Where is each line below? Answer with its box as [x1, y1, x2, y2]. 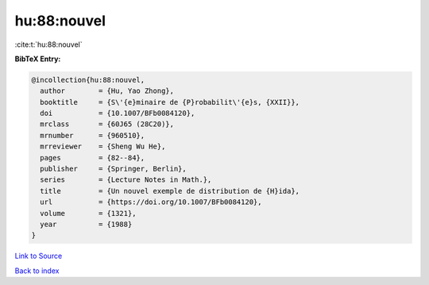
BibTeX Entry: [14, 54, 61, 64]
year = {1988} [40, 220, 133, 229]
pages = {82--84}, [40, 153, 145, 162]
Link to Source [14, 251, 63, 261]
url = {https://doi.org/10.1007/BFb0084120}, [40, 198, 262, 206]
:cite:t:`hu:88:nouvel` [14, 40, 83, 49]
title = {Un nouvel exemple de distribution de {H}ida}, [40, 187, 300, 195]
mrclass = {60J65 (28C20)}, [40, 120, 175, 129]
